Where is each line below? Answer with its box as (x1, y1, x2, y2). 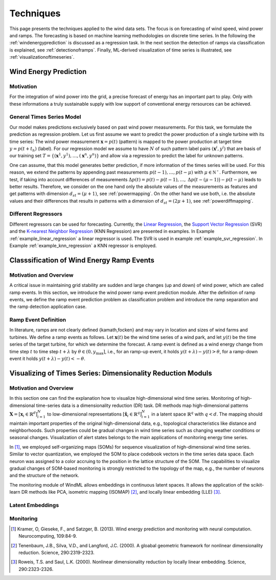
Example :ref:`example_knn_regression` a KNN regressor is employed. (9, 243, 157, 249)
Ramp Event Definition (9, 317, 66, 324)
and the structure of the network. (9, 472, 79, 478)
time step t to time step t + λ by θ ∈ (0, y (9, 348, 96, 354)
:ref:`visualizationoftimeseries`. (9, 54, 75, 60)
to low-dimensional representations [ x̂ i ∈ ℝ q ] (47, 410, 142, 418)
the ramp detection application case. (9, 304, 87, 310)
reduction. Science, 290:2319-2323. (18, 549, 95, 555)
